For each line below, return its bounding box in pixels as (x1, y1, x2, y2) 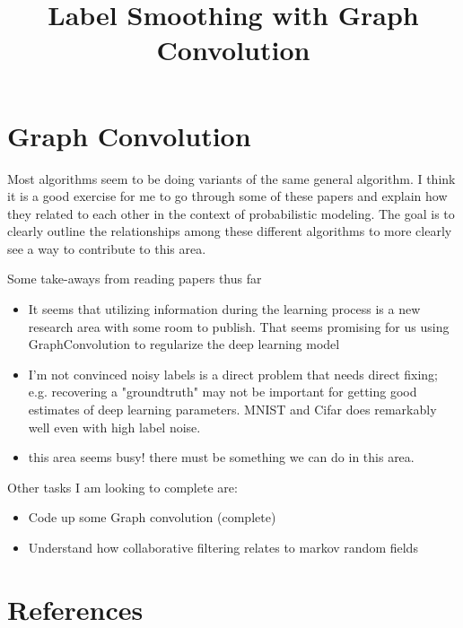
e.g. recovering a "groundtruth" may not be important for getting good (28, 382, 417, 401)
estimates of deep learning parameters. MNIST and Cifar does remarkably (28, 400, 437, 419)
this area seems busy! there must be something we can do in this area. (28, 448, 415, 467)
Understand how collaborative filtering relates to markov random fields (28, 538, 418, 556)
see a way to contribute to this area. (7, 239, 206, 257)
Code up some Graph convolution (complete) (28, 508, 276, 527)
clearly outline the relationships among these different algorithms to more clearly (7, 222, 452, 240)
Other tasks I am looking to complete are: (7, 477, 238, 496)
